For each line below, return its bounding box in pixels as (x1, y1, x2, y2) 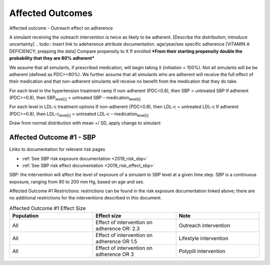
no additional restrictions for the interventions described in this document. (9, 195, 162, 201)
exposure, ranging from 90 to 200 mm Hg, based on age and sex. (9, 178, 144, 185)
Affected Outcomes (9, 8, 92, 19)
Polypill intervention (178, 248, 225, 255)
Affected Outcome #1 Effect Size (9, 205, 86, 212)
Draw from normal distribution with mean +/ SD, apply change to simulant (9, 120, 161, 126)
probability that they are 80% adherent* (9, 55, 95, 61)
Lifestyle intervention (178, 235, 228, 242)
